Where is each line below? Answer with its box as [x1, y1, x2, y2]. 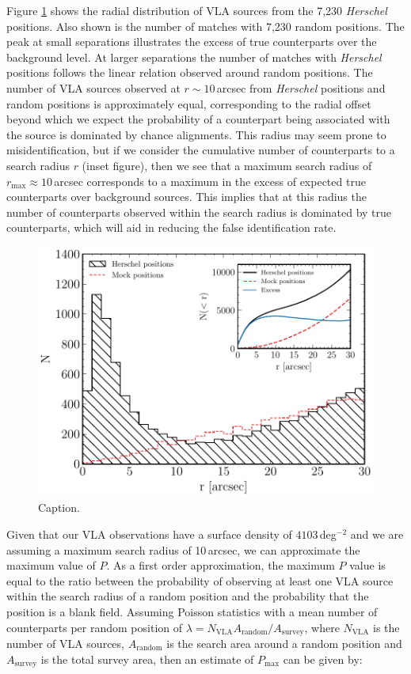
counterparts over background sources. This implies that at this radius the [6, 188, 367, 205]
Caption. [38, 499, 80, 516]
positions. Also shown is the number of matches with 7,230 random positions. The [6, 17, 405, 34]
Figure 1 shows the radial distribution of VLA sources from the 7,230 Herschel [6, 2, 387, 18]
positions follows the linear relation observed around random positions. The [6, 64, 373, 81]
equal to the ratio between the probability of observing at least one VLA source [6, 572, 394, 589]
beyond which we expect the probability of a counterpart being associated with [6, 111, 390, 127]
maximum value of [6, 557, 96, 574]
